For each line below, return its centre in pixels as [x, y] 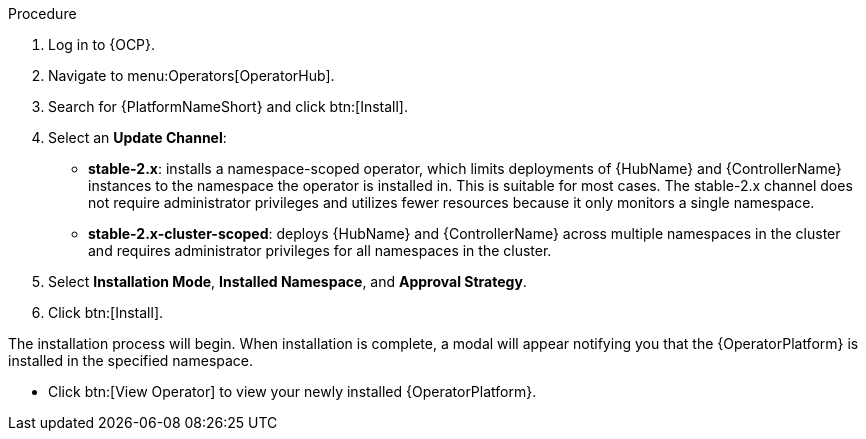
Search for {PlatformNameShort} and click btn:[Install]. [228, 106]
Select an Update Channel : [137, 137]
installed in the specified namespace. [131, 360]
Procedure [42, 13]
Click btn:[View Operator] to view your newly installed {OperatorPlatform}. [292, 391]
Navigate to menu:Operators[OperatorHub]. [191, 75]
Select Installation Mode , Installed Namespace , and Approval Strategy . [287, 281]
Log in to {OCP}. [102, 44]
